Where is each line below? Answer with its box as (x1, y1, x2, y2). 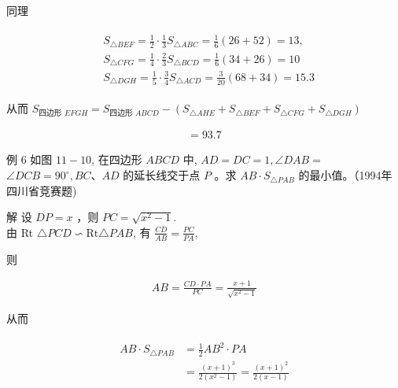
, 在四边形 (91, 151, 142, 168)
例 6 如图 (6, 151, 53, 168)
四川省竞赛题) (6, 182, 77, 198)
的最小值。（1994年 (298, 167, 392, 183)
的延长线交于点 (123, 167, 201, 183)
